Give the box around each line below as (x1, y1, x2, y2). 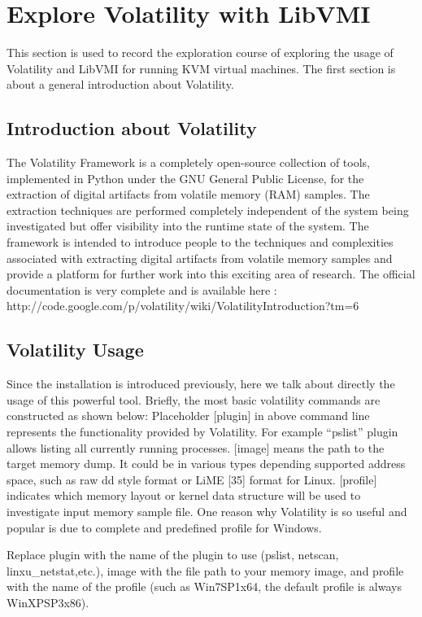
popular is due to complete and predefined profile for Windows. (7, 519, 322, 536)
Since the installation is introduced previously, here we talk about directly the (7, 375, 395, 392)
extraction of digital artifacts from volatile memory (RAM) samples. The (7, 186, 370, 203)
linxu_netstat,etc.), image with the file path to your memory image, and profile (7, 562, 404, 579)
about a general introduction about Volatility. (7, 76, 234, 93)
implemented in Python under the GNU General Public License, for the (7, 169, 364, 186)
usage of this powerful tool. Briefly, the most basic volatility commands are (7, 391, 381, 408)
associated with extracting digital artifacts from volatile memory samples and (7, 249, 393, 266)
